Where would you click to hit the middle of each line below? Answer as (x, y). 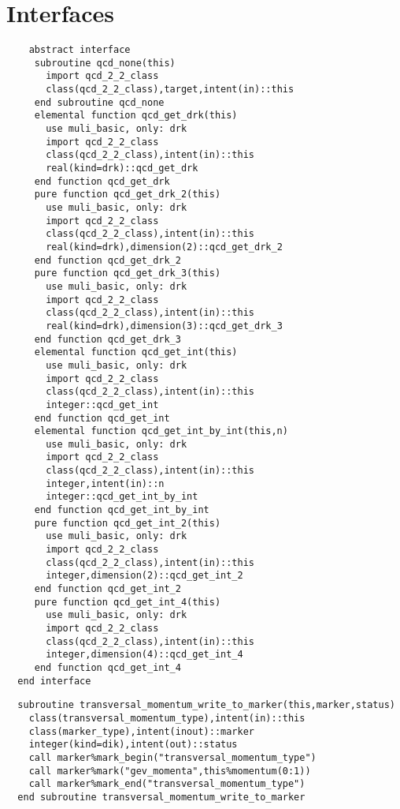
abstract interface (80, 50)
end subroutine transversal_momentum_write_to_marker (161, 797)
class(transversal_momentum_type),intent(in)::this (167, 718)
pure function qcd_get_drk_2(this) (128, 195)
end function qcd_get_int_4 (107, 667)
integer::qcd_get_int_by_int (122, 497)
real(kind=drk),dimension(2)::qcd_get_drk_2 (164, 247)
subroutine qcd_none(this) (105, 63)
